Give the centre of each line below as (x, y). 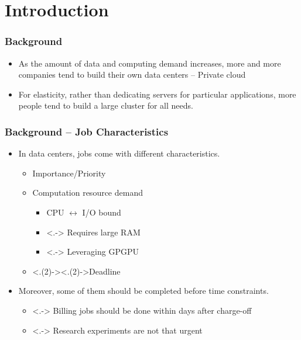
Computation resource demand (88, 192)
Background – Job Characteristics (87, 131)
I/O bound (102, 212)
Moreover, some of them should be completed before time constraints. (143, 291)
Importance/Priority (69, 173)
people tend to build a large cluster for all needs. (106, 105)
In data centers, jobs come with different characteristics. (119, 153)
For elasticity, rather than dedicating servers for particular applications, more (157, 94)
